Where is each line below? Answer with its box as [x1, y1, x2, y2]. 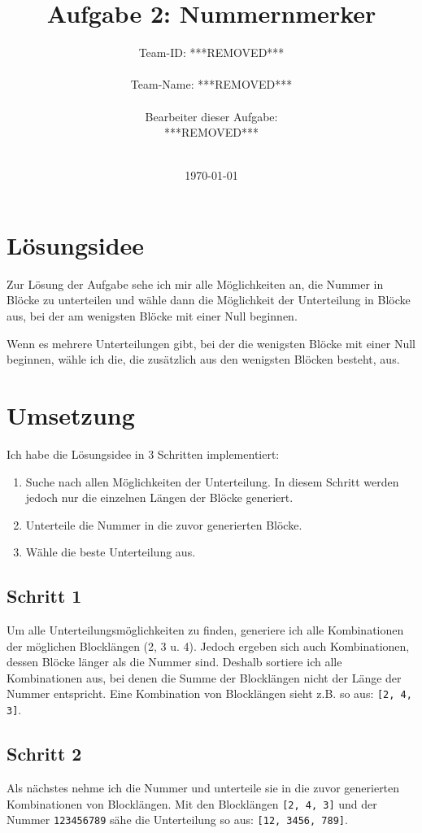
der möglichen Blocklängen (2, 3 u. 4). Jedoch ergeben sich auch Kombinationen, [7, 637, 410, 654]
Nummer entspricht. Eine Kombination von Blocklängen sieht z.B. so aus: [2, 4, [7, 685, 412, 702]
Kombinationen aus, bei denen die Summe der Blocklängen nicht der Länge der [7, 669, 402, 686]
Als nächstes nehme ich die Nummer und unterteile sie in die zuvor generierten [7, 778, 400, 796]
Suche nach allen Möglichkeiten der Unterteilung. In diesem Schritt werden [25, 473, 399, 490]
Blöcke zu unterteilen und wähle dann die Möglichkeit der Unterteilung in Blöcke [7, 291, 411, 308]
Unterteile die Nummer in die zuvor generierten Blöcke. [25, 516, 302, 533]
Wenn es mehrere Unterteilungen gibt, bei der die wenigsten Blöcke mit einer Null [7, 334, 415, 351]
